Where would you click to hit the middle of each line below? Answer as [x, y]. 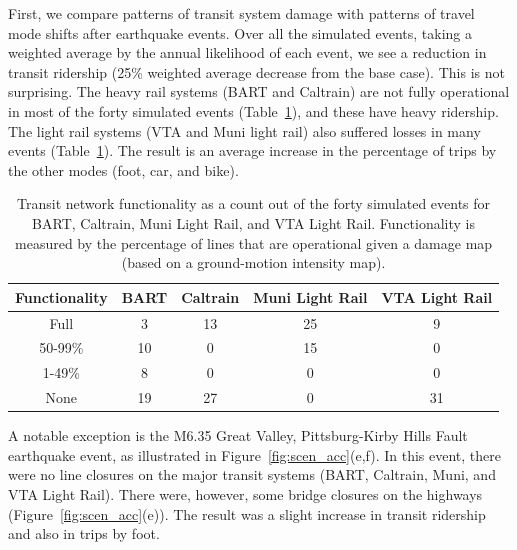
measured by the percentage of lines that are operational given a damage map [254, 242]
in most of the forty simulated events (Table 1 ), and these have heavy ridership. [253, 110]
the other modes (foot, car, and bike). [123, 169]
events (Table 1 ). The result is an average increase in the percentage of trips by [252, 150]
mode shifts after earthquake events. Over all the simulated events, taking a [240, 32]
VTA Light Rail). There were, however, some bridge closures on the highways [245, 493]
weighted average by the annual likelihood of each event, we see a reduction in [247, 52]
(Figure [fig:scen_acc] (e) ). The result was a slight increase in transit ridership [247, 513]
